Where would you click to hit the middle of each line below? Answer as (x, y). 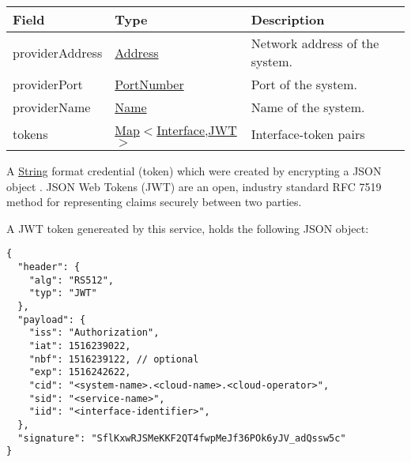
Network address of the (315, 43)
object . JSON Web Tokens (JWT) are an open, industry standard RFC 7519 (194, 186)
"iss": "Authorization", (94, 333)
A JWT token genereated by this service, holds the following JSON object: (188, 228)
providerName (52, 107)
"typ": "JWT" (63, 293)
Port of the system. (304, 84)
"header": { (49, 267)
